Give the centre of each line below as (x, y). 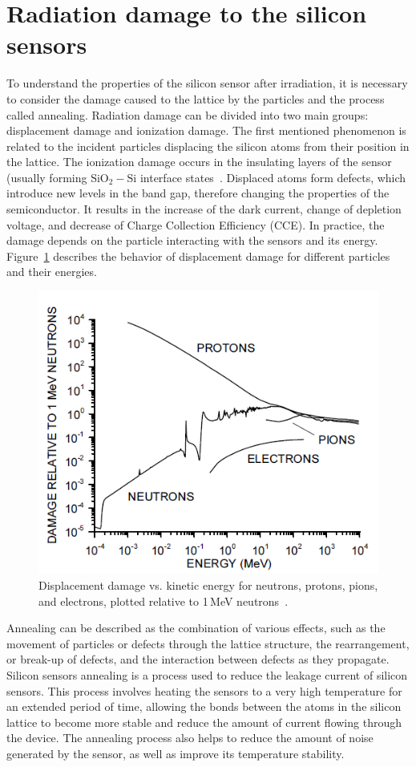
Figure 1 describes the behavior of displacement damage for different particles (198, 256)
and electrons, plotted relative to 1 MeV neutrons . (164, 601)
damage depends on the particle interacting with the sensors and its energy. (192, 240)
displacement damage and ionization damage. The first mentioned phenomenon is (206, 130)
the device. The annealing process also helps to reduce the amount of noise (190, 738)
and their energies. (52, 272)
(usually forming (47, 177)
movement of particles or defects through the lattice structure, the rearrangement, (208, 643)
